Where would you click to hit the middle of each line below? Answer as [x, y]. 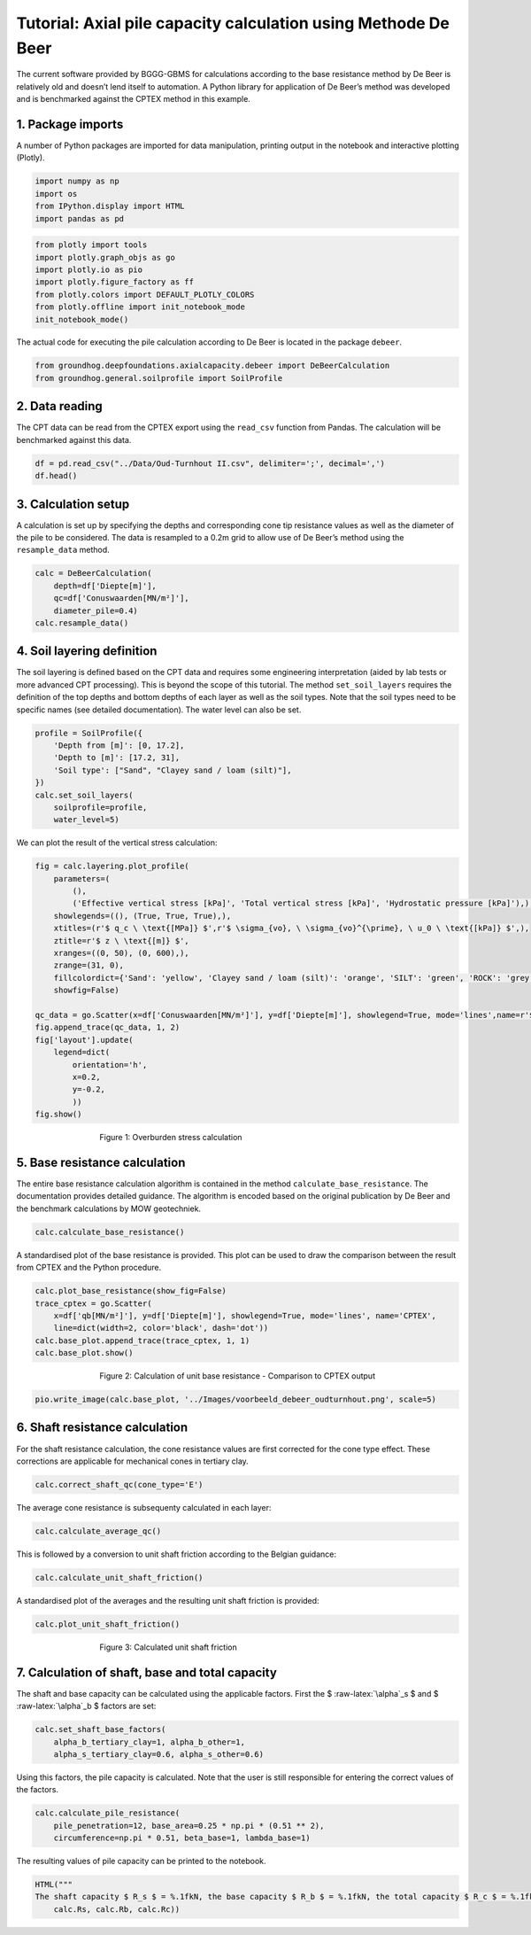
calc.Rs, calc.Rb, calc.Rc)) [117, 1909]
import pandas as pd [79, 218]
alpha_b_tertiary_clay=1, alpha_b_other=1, [149, 1742]
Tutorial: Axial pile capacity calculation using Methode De [233, 23]
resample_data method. [63, 550]
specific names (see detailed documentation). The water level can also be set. [159, 710]
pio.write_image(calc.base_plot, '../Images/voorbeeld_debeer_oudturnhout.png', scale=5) [236, 1399]
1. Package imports [70, 124]
